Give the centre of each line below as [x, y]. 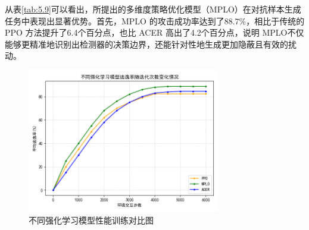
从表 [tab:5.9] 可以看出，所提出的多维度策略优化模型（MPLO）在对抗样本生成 [153, 9]
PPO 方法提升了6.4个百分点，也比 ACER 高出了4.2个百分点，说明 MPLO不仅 [154, 32]
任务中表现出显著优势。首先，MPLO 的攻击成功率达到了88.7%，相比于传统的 [155, 21]
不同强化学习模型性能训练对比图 [91, 220]
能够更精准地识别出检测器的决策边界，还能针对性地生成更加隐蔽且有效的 [146, 44]
